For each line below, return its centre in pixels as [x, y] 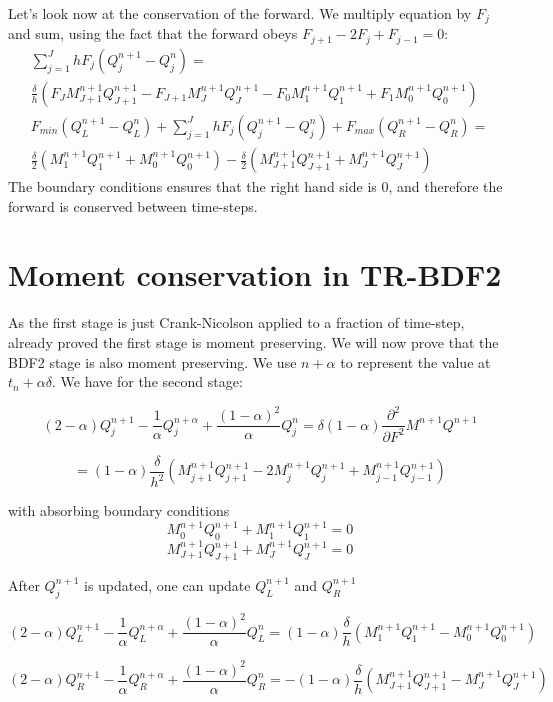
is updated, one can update [167, 584]
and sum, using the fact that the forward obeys [153, 33]
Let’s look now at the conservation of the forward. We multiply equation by [240, 13]
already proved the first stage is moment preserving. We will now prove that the [253, 341]
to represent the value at [415, 361]
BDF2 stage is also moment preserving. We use [152, 361]
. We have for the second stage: [147, 381]
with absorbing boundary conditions [119, 510]
